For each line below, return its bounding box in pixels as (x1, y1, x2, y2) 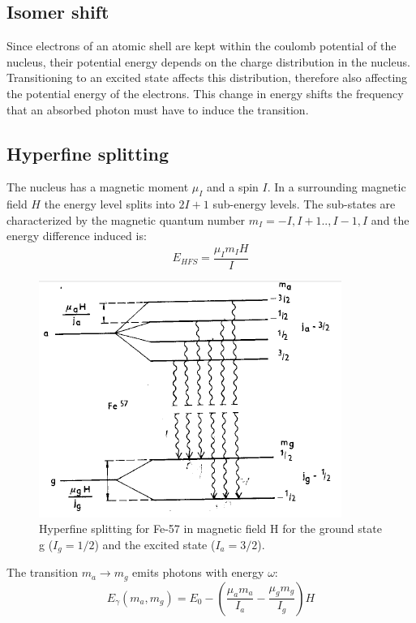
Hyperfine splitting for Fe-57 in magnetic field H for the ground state (39, 520, 382, 537)
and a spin (206, 178, 259, 195)
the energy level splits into (44, 195, 175, 213)
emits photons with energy (132, 564, 264, 581)
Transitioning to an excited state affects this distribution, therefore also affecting (6, 69, 408, 86)
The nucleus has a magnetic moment (6, 178, 189, 195)
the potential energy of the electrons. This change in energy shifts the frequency (6, 84, 404, 101)
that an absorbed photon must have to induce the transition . (6, 101, 309, 118)
